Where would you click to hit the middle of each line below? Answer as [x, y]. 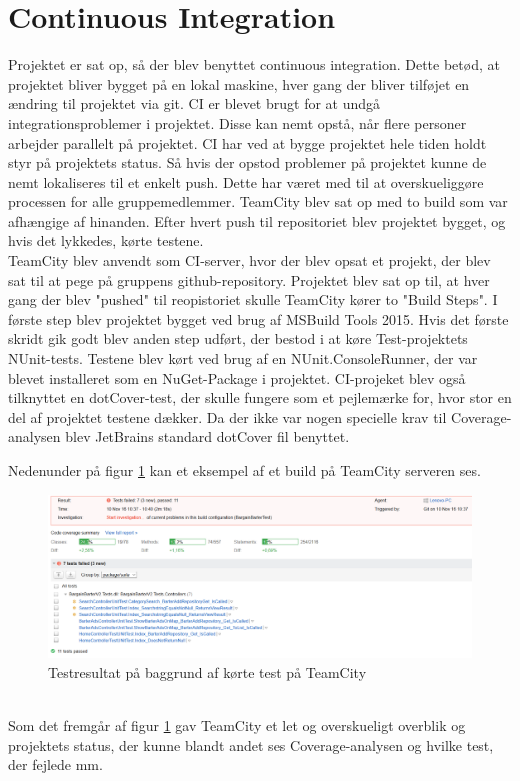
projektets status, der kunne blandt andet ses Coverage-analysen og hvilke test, [251, 744]
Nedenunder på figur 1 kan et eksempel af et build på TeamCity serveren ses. [244, 470]
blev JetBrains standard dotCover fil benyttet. [207, 436]
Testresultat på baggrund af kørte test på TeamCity [207, 671]
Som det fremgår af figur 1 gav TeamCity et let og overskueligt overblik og [237, 724]
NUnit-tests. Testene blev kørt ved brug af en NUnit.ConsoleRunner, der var [243, 358]
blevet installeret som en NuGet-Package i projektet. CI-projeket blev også [237, 377]
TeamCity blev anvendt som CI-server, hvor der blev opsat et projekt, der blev [249, 260]
